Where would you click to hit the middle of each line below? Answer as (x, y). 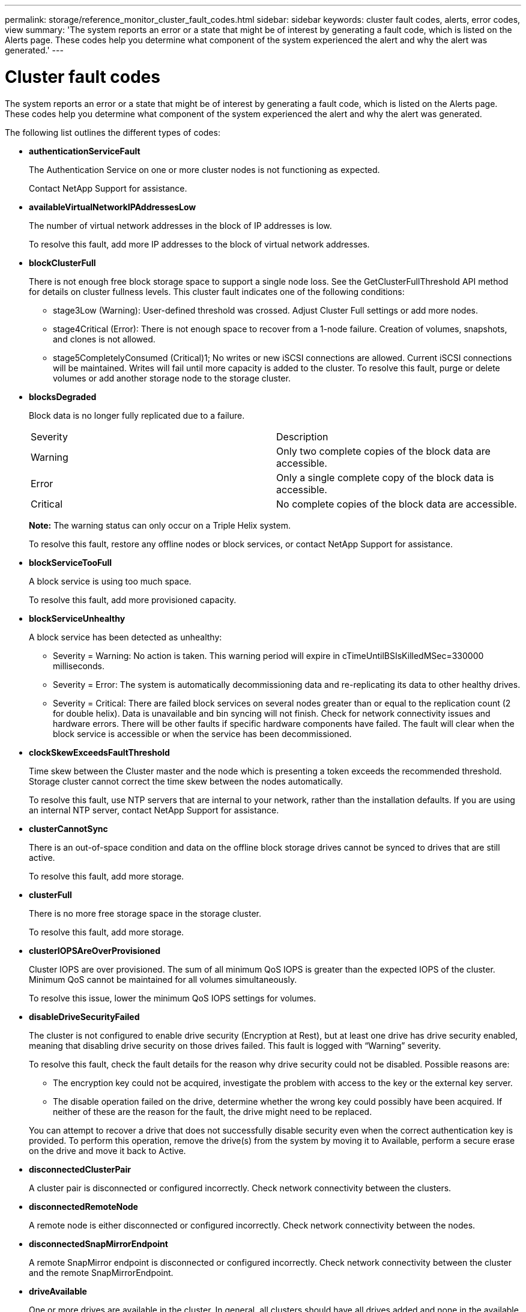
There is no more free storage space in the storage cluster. (145, 913)
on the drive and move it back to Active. (107, 1150)
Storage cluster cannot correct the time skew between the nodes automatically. (186, 781)
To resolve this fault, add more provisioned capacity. (133, 600)
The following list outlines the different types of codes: (113, 132)
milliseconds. (79, 666)
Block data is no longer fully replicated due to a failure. (137, 415)
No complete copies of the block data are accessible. (397, 504)
